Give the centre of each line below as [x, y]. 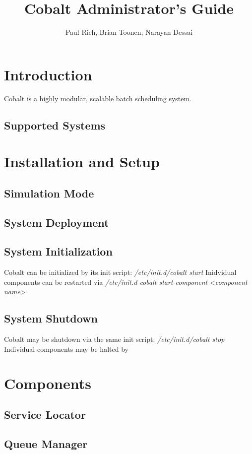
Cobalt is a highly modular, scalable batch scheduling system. [98, 98]
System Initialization [58, 251]
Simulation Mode [49, 193]
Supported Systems [55, 125]
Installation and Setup [82, 162]
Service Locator [45, 415]
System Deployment [57, 222]
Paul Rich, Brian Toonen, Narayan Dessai [129, 32]
